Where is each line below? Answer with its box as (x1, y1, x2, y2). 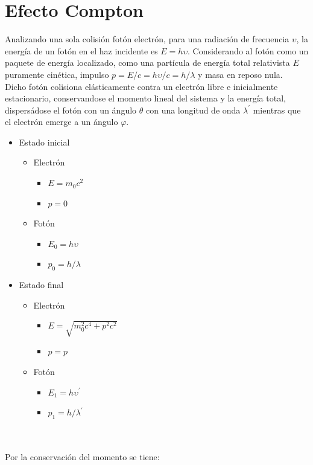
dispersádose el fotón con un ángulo (5, 103, 137, 116)
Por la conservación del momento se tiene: (5, 451, 160, 463)
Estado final (19, 278, 64, 291)
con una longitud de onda (145, 103, 241, 116)
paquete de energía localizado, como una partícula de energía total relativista (5, 56, 290, 69)
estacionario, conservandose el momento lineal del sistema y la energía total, (5, 92, 286, 104)
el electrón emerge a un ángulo (5, 115, 118, 128)
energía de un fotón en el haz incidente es (5, 44, 158, 57)
